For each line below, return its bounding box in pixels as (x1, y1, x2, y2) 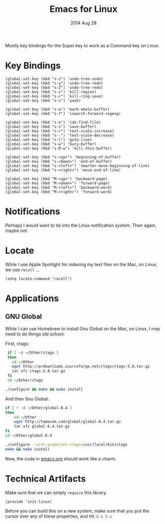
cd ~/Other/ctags (7, 378, 43, 383)
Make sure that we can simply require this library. (5, 489, 107, 495)
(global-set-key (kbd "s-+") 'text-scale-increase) (5, 128, 114, 134)
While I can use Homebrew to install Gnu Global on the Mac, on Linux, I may (5, 325, 161, 331)
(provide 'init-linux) (5, 499, 52, 504)
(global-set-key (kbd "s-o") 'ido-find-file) (5, 120, 101, 125)
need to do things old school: (5, 331, 65, 337)
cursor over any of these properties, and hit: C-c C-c (5, 513, 113, 519)
